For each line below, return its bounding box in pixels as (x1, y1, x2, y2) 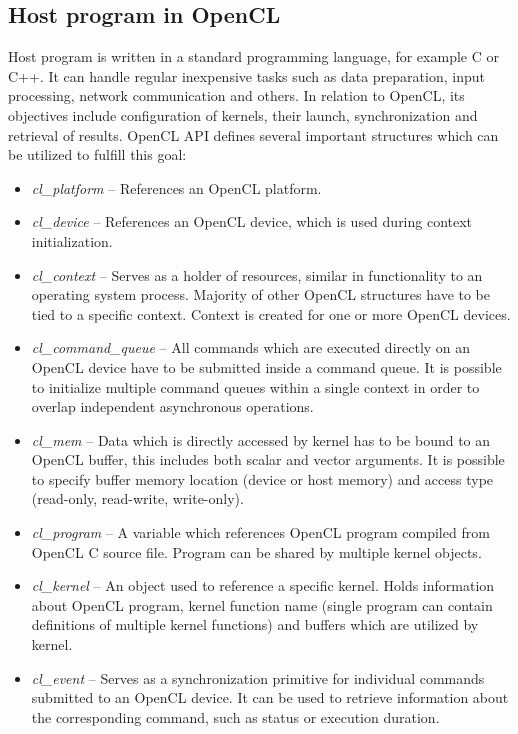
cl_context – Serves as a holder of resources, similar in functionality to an (31, 264, 483, 285)
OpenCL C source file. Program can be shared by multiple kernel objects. (31, 541, 482, 562)
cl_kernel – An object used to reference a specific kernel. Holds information (31, 575, 495, 596)
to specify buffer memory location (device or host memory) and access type (31, 468, 494, 489)
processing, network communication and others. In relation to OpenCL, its (8, 85, 465, 106)
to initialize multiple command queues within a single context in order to (31, 376, 480, 397)
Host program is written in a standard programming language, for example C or (8, 46, 499, 67)
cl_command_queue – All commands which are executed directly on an (31, 337, 471, 358)
